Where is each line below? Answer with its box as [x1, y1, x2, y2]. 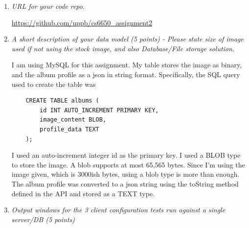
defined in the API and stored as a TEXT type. [11, 188, 155, 198]
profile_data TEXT [40, 125, 99, 133]
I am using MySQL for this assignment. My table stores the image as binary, [11, 60, 242, 70]
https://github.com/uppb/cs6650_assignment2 [11, 17, 153, 27]
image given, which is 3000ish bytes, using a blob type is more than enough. [11, 169, 240, 179]
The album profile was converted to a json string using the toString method [11, 178, 239, 188]
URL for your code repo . [11, 1, 85, 11]
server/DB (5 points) [11, 214, 75, 224]
